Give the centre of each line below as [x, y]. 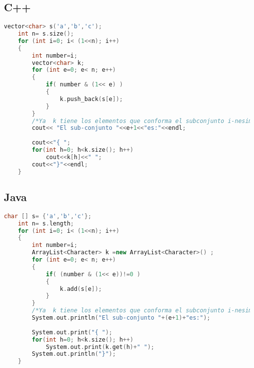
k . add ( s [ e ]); [81, 289]
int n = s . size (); [46, 34]
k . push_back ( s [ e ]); [91, 99]
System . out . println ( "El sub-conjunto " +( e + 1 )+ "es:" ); [121, 318]
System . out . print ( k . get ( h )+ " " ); [100, 347]
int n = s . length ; [46, 223]
